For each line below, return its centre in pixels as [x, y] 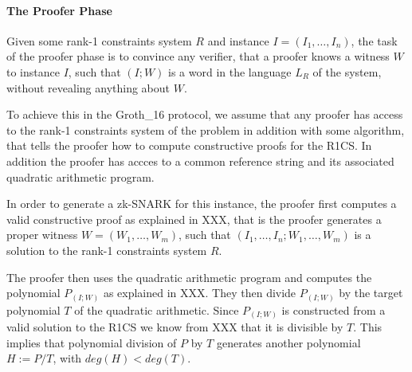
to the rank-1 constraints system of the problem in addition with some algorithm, [206, 129]
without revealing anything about [88, 87]
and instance [238, 40]
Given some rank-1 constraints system [99, 40]
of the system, [347, 71]
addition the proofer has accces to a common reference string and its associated [200, 161]
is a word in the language [230, 71]
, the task [374, 40]
